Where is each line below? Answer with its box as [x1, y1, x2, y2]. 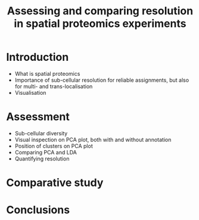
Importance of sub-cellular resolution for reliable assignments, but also [14, 76, 189, 83]
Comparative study [6, 176, 104, 190]
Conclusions [6, 203, 70, 217]
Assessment [6, 110, 70, 123]
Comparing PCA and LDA [14, 148, 77, 156]
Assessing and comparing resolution [7, 4, 194, 18]
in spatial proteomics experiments [14, 17, 186, 30]
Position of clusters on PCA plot [14, 142, 94, 150]
